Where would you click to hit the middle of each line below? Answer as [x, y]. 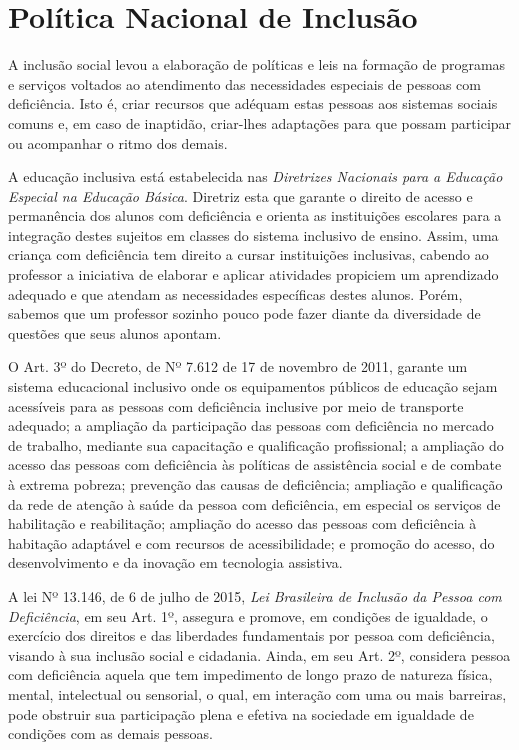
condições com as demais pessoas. [110, 733]
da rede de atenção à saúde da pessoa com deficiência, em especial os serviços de [254, 503]
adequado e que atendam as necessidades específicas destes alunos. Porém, [235, 293]
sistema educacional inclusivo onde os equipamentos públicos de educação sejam [253, 386]
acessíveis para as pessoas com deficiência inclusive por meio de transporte [236, 405]
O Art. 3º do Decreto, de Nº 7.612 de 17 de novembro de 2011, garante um [238, 366]
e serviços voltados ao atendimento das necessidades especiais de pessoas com [244, 83]
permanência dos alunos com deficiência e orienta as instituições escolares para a [255, 215]
